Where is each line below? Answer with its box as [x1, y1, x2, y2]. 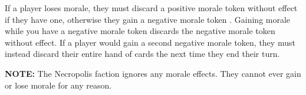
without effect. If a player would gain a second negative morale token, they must [5, 36, 295, 48]
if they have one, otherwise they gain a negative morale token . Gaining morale [5, 13, 291, 25]
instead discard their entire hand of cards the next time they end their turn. [5, 48, 280, 60]
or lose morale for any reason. [5, 79, 112, 91]
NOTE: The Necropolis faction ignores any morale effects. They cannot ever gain [5, 67, 301, 79]
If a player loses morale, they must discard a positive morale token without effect [5, 2, 298, 13]
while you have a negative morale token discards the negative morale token [5, 25, 275, 37]
